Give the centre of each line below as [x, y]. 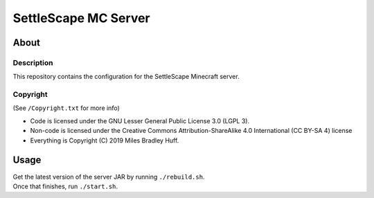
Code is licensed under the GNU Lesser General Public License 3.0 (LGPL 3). [140, 120]
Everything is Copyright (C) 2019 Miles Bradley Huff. [105, 140]
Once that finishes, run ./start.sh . [65, 186]
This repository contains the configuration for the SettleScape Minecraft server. [126, 77]
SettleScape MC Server [81, 18]
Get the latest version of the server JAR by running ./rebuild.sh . [109, 177]
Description [33, 62]
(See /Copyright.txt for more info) [66, 108]
